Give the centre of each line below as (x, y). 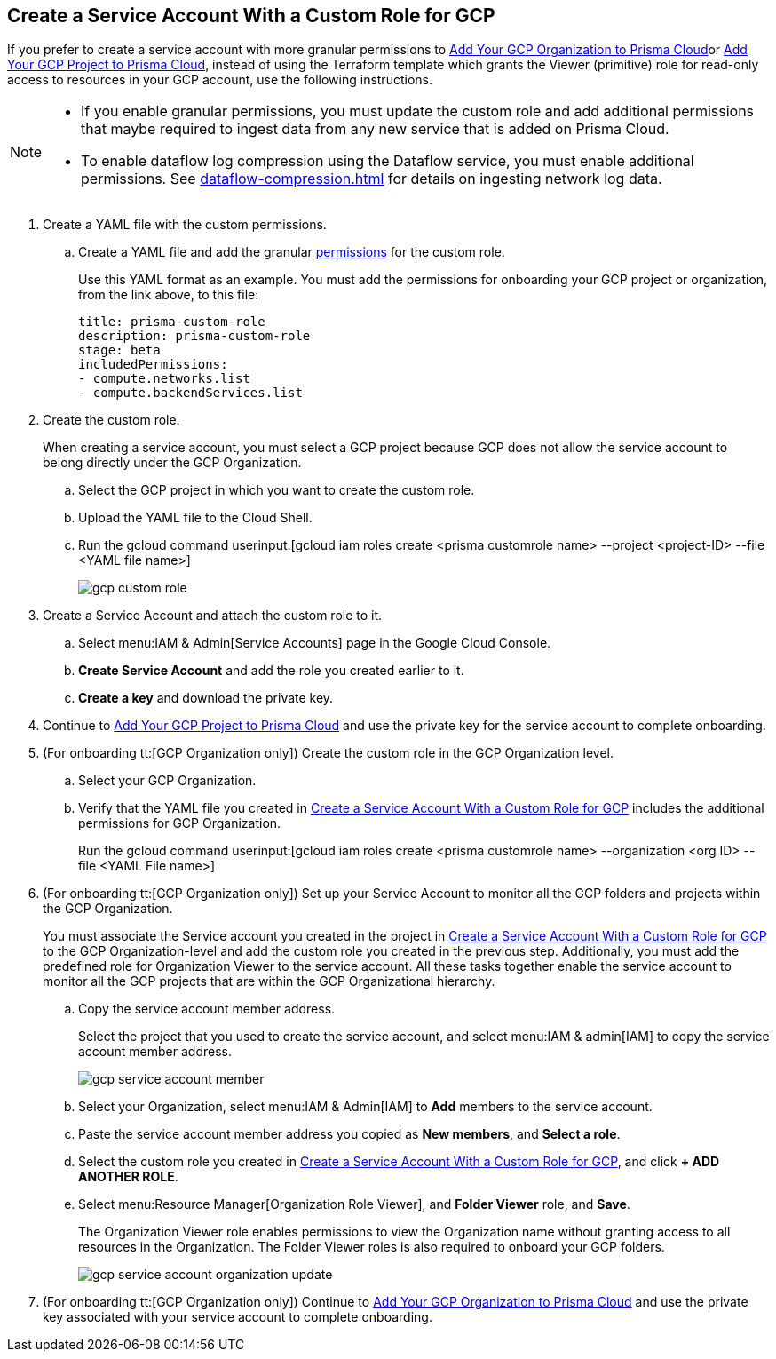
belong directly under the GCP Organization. (172, 463)
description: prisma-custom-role (194, 336)
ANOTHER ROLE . (128, 1177)
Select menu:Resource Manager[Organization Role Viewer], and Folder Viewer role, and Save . (354, 1204)
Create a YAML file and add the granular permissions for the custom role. (292, 252)
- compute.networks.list (164, 379)
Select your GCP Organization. (167, 781)
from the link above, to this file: (169, 295)
